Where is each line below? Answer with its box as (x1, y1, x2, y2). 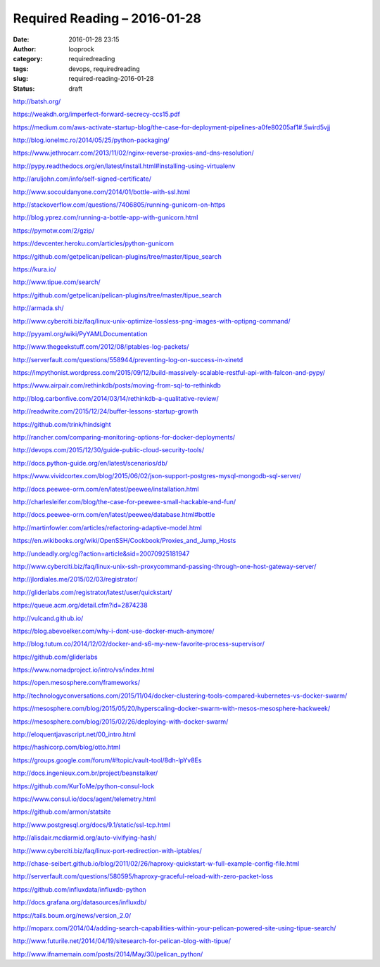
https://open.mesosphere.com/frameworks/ (13, 679, 141, 687)
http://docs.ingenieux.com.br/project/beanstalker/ (13, 769, 158, 777)
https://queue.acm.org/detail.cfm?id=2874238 (13, 601, 148, 610)
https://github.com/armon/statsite (13, 807, 111, 816)
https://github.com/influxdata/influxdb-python (13, 885, 147, 893)
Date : (13, 35, 30, 44)
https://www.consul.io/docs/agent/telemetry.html (13, 795, 156, 803)
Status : (13, 84, 35, 93)
